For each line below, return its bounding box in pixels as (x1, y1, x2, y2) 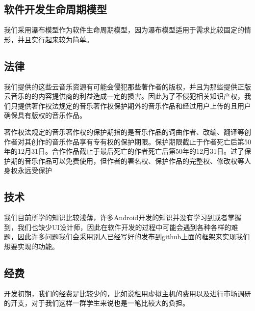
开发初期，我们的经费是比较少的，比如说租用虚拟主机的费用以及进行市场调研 (4, 288, 251, 298)
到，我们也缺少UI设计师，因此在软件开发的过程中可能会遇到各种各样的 (4, 222, 231, 232)
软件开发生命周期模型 (4, 1, 107, 17)
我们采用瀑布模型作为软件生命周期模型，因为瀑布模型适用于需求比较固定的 (4, 25, 244, 35)
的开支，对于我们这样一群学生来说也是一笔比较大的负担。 (4, 298, 189, 308)
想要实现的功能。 (4, 241, 59, 251)
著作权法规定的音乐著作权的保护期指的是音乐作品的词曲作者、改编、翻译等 (4, 126, 244, 137)
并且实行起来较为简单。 (17, 34, 93, 44)
